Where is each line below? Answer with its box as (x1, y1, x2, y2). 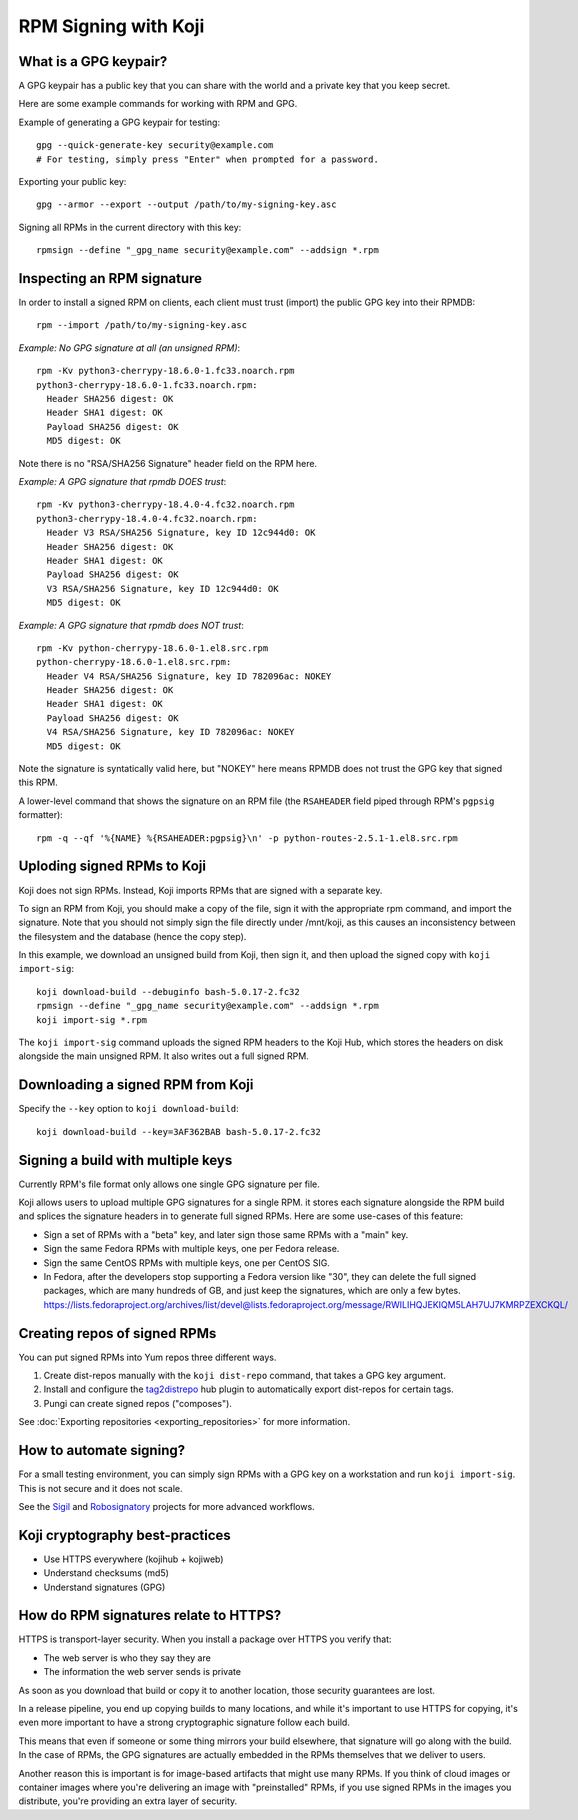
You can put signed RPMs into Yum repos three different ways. (18, 1351, 277, 1363)
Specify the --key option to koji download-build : (18, 1103, 239, 1115)
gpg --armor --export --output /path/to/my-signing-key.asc (36, 199, 337, 210)
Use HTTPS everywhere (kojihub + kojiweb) (43, 1553, 224, 1565)
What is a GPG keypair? (18, 53, 168, 70)
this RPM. (18, 776, 59, 789)
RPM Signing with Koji (18, 15, 205, 37)
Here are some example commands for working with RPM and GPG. (18, 98, 298, 110)
